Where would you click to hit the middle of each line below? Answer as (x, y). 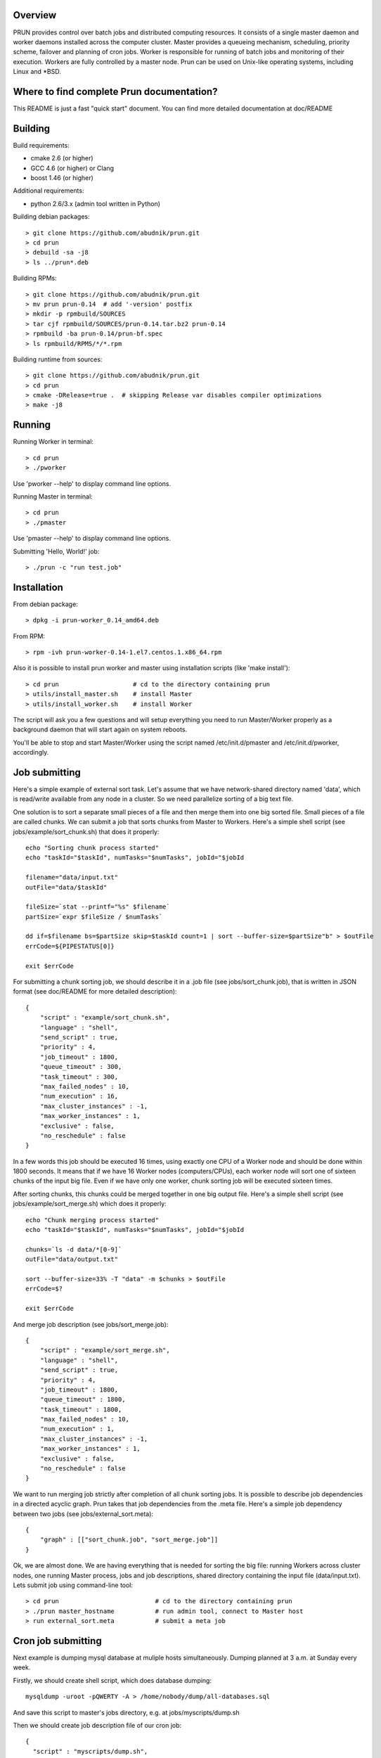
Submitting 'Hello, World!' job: (56, 551)
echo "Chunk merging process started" (92, 1220)
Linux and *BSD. (37, 72)
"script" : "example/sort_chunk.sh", (105, 1018)
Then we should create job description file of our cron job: (97, 1725)
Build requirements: (41, 145)
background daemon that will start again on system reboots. (100, 730)
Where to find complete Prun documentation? (115, 91)
